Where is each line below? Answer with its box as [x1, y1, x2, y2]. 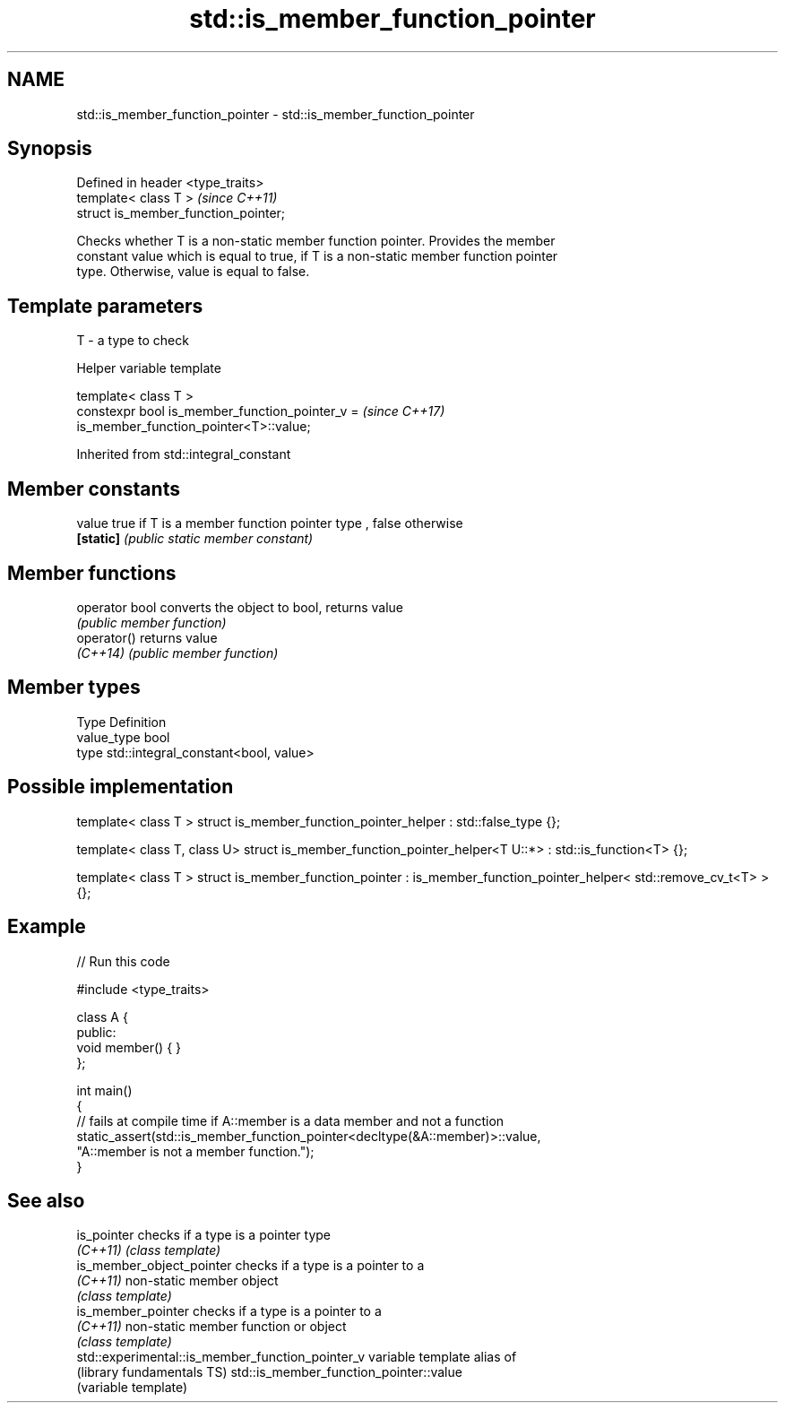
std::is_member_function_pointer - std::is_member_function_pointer [76, 106, 475, 122]
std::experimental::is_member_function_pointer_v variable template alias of [76, 1349, 517, 1365]
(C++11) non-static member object [76, 1273, 279, 1289]
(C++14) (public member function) [76, 644, 279, 661]
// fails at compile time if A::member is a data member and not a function [76, 1112, 505, 1129]
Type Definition [76, 714, 167, 730]
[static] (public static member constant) [76, 531, 314, 547]
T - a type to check [76, 333, 189, 349]
